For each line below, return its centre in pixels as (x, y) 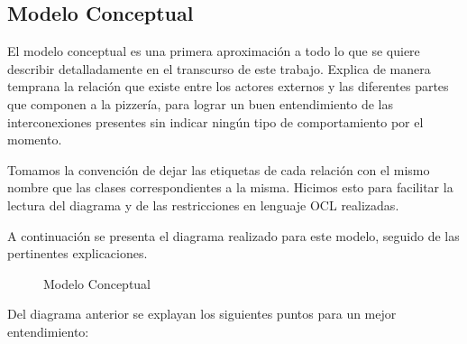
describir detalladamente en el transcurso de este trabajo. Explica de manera (219, 68)
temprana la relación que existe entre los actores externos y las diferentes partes (228, 86)
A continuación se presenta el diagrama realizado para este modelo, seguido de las (233, 235)
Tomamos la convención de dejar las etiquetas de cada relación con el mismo (219, 169)
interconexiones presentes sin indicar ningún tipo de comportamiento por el (215, 121)
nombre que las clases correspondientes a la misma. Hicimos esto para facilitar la (230, 187)
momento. (35, 139)
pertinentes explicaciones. (78, 253)
